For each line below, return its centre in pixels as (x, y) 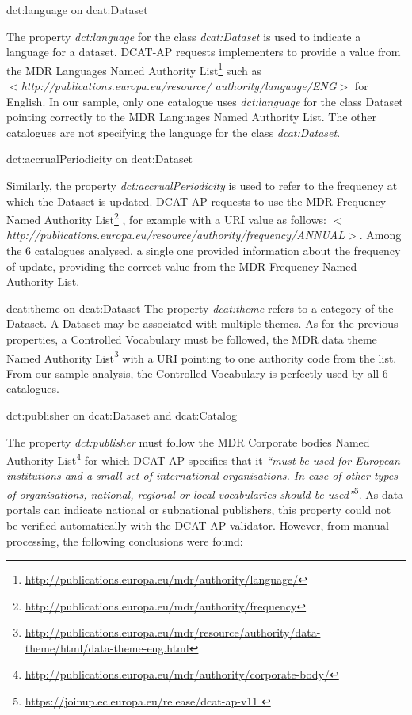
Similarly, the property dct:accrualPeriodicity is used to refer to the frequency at (202, 185)
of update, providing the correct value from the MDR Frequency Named (182, 266)
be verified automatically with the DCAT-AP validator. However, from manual (198, 525)
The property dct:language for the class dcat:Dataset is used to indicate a (184, 36)
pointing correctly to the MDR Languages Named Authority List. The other (191, 117)
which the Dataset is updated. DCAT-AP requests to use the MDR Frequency (196, 201)
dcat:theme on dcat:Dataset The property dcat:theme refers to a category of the (200, 308)
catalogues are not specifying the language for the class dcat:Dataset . (174, 132)
